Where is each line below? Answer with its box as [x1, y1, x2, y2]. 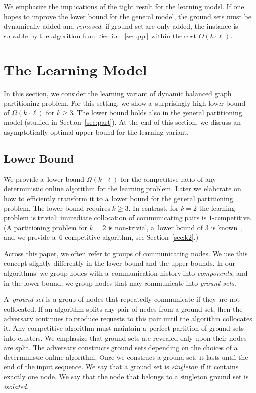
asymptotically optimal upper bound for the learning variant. [4, 126, 189, 137]
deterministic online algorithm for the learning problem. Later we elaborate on [4, 183, 241, 194]
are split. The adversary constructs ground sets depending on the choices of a [4, 342, 238, 353]
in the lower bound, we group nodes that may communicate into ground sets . [4, 277, 236, 287]
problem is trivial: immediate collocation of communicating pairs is [4, 213, 207, 223]
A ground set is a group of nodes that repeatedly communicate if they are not [4, 294, 240, 304]
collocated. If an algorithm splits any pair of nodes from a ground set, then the [4, 303, 243, 314]
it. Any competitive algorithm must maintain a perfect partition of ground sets [4, 322, 244, 333]
